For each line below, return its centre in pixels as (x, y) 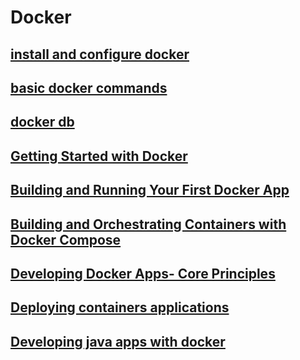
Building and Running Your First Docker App (150, 190)
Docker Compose (66, 239)
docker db (42, 122)
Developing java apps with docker (118, 341)
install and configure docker (100, 54)
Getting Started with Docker (99, 156)
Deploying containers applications (120, 307)
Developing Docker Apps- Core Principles (143, 273)
